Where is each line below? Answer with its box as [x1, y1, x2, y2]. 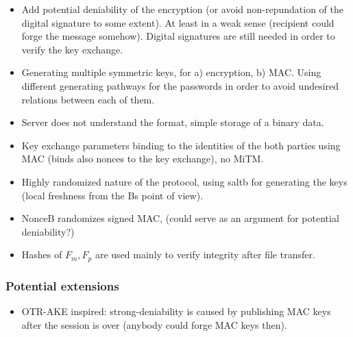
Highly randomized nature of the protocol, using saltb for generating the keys [21, 174, 348, 188]
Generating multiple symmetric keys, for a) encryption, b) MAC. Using [21, 65, 321, 79]
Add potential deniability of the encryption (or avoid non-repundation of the [21, 2, 344, 16]
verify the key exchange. [21, 42, 123, 56]
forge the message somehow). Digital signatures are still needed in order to [21, 29, 335, 43]
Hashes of [21, 247, 62, 262]
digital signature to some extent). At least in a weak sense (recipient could [21, 15, 334, 29]
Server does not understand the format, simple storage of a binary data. [21, 115, 324, 129]
